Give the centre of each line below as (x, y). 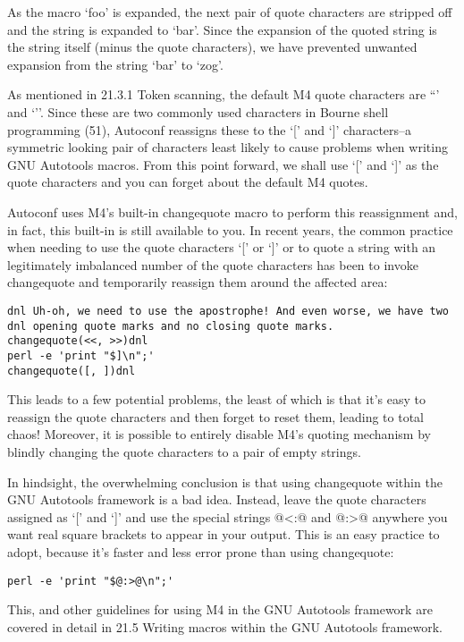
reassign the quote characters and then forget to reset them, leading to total (215, 416)
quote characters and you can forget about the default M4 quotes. (188, 182)
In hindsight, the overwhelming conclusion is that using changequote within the (225, 481)
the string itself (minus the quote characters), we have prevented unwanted (212, 47)
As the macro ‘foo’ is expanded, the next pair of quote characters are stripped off (230, 12)
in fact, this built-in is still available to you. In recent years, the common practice (230, 229)
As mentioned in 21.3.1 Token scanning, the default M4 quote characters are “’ (224, 94)
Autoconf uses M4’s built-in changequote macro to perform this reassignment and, (232, 211)
